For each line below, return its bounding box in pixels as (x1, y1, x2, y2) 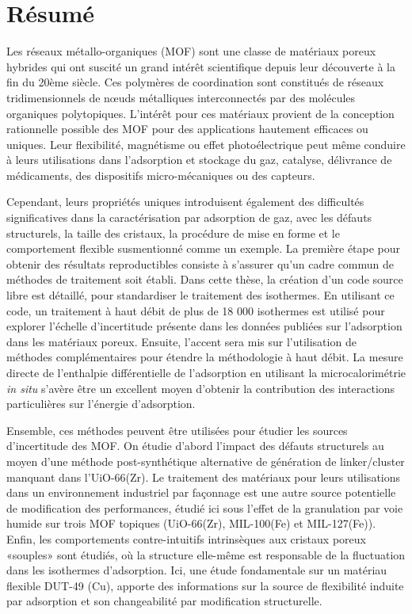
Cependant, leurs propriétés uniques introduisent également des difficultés (6, 193, 364, 210)
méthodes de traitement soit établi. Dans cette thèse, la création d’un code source (6, 271, 403, 288)
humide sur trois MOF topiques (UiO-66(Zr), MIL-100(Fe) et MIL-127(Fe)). (6, 515, 376, 532)
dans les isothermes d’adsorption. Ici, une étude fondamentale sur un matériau (6, 562, 387, 578)
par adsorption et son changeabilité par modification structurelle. (6, 593, 322, 609)
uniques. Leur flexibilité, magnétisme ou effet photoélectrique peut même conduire (6, 135, 406, 152)
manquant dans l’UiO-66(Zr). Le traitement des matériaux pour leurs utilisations (6, 468, 401, 485)
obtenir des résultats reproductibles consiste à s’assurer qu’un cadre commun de (6, 255, 395, 272)
